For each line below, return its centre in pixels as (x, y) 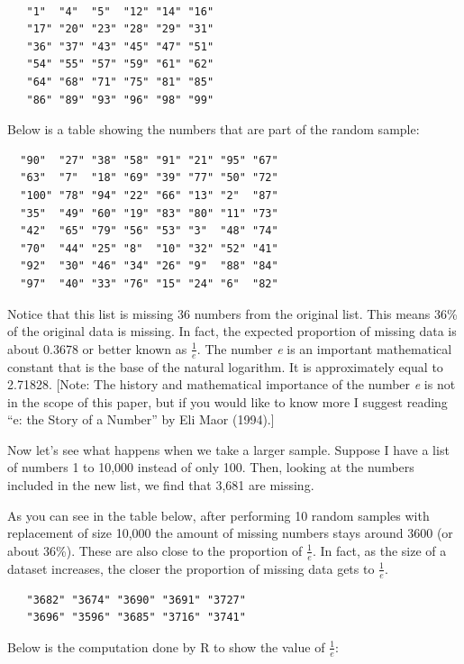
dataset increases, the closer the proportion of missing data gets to (191, 568)
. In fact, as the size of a (379, 550)
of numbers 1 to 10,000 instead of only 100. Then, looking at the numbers (211, 467)
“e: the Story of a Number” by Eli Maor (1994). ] (141, 419)
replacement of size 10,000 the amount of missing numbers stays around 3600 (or (230, 533)
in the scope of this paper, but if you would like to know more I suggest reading (227, 401)
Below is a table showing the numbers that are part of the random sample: (214, 129)
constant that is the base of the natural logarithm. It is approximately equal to (225, 366)
